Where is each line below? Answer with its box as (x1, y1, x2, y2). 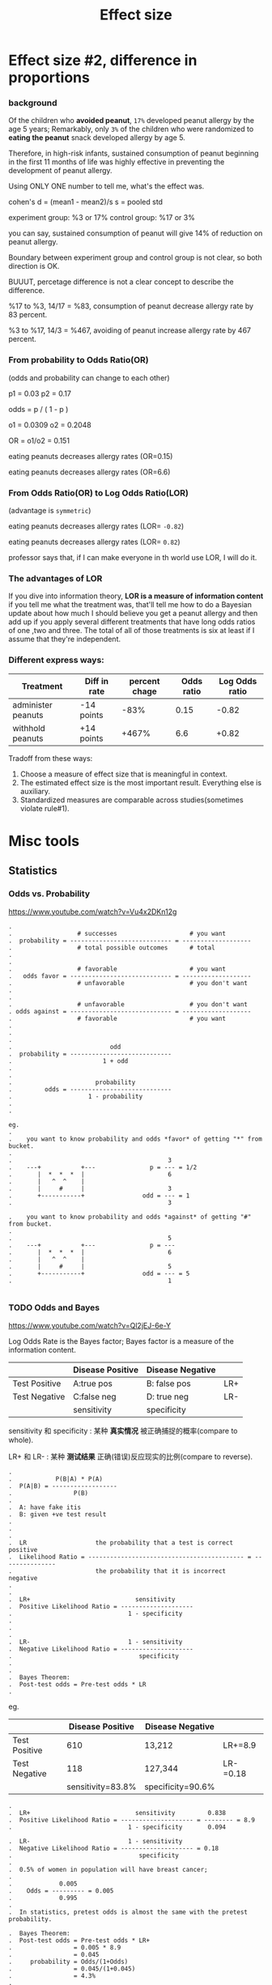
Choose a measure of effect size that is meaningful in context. (19, 769, 228, 779)
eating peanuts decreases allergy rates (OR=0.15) (8, 451, 173, 461)
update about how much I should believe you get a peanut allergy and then (8, 609, 258, 618)
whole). (8, 1435, 34, 1444)
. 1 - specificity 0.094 (8, 1823, 227, 1831)
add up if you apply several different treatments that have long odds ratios (8, 617, 256, 627)
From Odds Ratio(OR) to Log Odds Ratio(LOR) (8, 487, 189, 499)
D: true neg (146, 1391, 189, 1402)
